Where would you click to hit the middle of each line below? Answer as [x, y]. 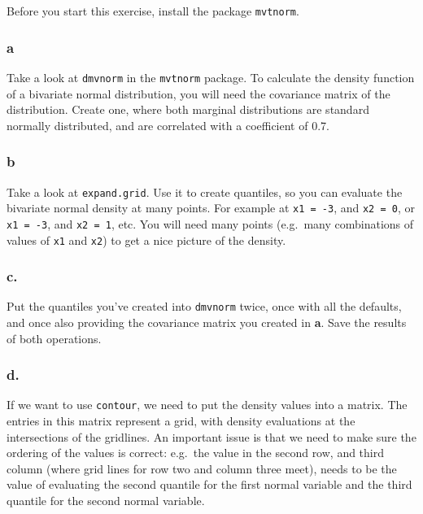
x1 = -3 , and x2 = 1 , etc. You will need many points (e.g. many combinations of [210, 223]
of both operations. [54, 338]
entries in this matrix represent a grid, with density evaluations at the [181, 421]
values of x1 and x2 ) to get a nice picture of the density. [146, 240]
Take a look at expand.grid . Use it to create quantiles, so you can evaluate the [205, 192]
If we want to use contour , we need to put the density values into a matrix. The [207, 405]
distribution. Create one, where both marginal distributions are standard [188, 109]
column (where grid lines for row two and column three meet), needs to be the [202, 468]
